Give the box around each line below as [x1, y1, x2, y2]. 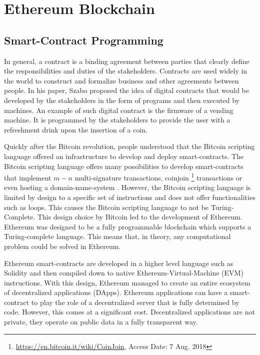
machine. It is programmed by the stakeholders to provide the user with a [4, 114, 230, 125]
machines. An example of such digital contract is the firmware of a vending [4, 104, 233, 115]
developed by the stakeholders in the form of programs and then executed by [4, 94, 239, 105]
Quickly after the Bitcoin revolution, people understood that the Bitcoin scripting [4, 141, 255, 151]
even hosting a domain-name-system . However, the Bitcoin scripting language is [4, 182, 251, 192]
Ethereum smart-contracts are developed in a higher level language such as [4, 257, 233, 268]
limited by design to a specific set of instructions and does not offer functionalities [4, 191, 255, 202]
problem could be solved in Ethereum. [4, 240, 121, 251]
